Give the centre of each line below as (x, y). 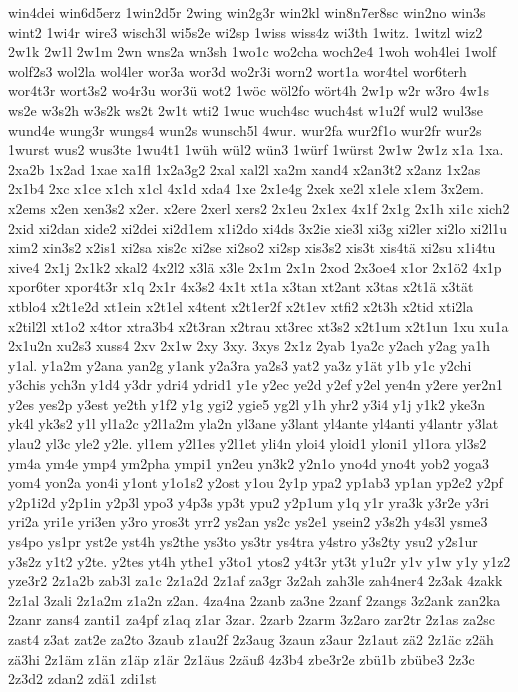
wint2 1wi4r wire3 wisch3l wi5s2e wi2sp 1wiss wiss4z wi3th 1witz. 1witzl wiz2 (245, 31)
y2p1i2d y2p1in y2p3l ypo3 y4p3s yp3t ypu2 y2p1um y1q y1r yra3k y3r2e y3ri (248, 501)
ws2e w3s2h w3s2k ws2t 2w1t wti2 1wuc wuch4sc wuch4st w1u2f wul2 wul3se (245, 109)
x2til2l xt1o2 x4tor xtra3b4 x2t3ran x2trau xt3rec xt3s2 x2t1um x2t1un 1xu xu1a (258, 325)
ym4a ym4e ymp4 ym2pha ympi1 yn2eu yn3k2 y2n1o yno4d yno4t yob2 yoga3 (249, 462)
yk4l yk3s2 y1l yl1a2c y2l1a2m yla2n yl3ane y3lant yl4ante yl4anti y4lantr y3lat (253, 423)
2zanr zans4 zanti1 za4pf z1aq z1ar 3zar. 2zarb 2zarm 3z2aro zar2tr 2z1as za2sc (251, 619)
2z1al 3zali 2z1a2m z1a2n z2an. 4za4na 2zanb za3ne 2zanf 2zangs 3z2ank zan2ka (254, 599)
